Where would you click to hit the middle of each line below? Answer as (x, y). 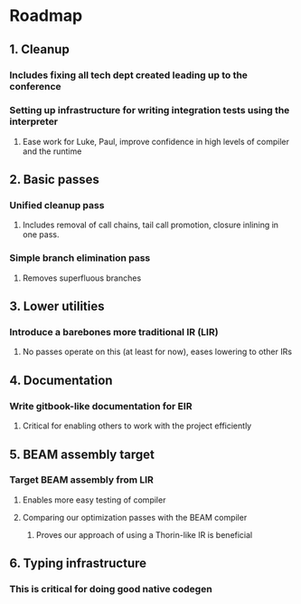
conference (35, 86)
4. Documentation (61, 380)
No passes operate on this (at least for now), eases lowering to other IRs (157, 352)
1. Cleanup (39, 49)
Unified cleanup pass (57, 206)
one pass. (41, 235)
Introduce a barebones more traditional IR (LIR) (114, 332)
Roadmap (46, 16)
